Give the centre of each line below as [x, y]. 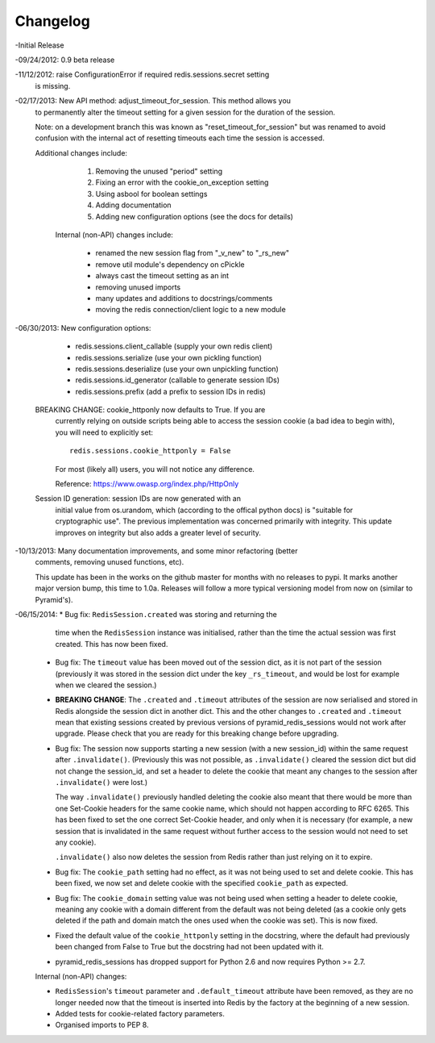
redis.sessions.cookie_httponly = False [150, 451]
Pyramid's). [54, 599]
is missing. [53, 86]
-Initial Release [39, 45]
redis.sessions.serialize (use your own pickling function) [168, 357]
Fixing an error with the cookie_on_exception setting [182, 182]
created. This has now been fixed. [112, 644]
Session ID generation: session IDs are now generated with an [138, 499]
